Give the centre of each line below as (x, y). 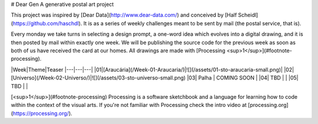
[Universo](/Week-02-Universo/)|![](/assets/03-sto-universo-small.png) (98, 78)
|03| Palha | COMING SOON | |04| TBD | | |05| (243, 78)
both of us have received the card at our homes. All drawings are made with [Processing (118, 51)
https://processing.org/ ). (43, 113)
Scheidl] (248, 15)
